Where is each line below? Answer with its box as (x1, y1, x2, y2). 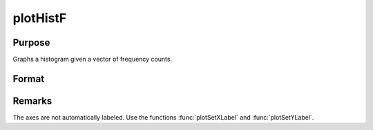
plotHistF (12, 10, 67, 26)
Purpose (12, 37, 50, 48)
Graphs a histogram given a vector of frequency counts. (12, 55, 173, 64)
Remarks (12, 95, 52, 106)
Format (12, 73, 45, 84)
